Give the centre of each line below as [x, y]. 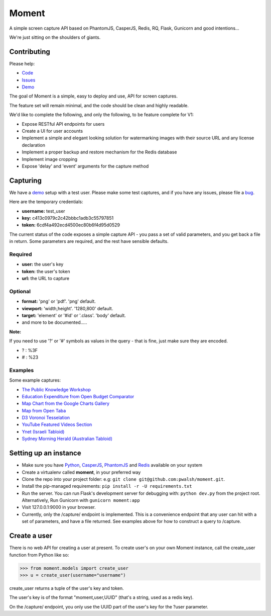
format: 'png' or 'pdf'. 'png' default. [59, 301]
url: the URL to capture [46, 279]
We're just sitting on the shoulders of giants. [55, 37]
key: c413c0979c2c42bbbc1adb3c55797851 [68, 218]
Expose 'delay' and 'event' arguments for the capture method [85, 166]
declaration [33, 145]
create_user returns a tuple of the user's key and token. [66, 588]
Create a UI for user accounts [52, 131]
